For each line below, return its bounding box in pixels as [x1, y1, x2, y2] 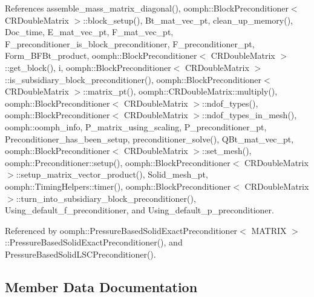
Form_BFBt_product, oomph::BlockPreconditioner [5, 49, 197, 62]
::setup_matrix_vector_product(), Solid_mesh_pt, [16, 168, 208, 181]
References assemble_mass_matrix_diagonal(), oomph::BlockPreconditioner [5, 2, 289, 14]
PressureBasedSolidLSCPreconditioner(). [5, 247, 156, 260]
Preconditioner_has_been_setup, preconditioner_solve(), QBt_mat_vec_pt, [5, 132, 294, 145]
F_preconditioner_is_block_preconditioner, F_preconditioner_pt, [5, 37, 255, 50]
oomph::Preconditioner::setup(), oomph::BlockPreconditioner [5, 156, 231, 169]
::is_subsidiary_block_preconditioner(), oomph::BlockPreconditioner [5, 73, 262, 85]
